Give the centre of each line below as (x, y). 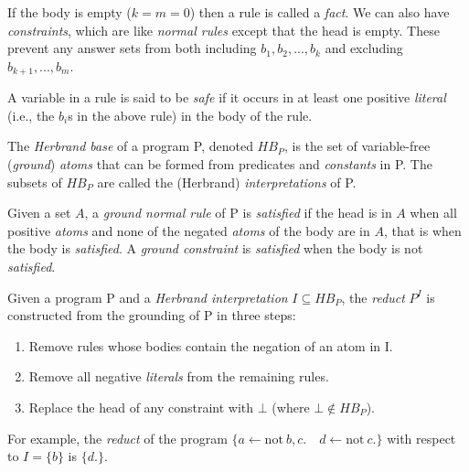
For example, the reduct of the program (117, 438)
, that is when (422, 230)
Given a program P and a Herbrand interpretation (148, 297)
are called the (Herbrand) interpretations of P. (227, 182)
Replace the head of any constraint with (141, 407)
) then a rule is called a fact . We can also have (320, 12)
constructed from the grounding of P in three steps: (152, 315)
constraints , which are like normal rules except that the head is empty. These (224, 30)
